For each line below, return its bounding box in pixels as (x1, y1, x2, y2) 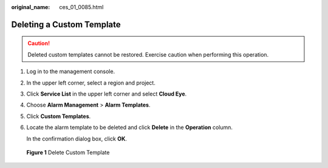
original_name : (11, 4, 50, 10)
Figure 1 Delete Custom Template (26, 149, 110, 156)
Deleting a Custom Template (11, 19, 121, 30)
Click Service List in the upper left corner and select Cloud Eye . (26, 90, 187, 97)
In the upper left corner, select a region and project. (26, 79, 156, 86)
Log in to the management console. (26, 68, 115, 75)
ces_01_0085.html (59, 4, 104, 10)
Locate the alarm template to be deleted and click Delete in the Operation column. (26, 124, 233, 131)
